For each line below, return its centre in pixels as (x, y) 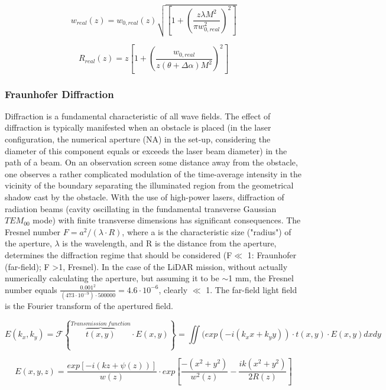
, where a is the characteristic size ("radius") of (207, 231)
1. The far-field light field (252, 289)
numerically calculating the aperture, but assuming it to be (112, 278)
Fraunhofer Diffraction (59, 94)
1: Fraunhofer (272, 255)
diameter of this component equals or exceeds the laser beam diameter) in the (146, 150)
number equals (31, 289)
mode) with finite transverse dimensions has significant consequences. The (167, 220)
